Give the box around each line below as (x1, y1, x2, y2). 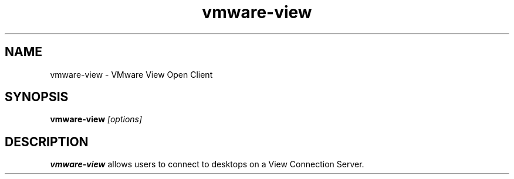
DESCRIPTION (5, 134, 89, 149)
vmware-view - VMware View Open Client (50, 69, 213, 80)
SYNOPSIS (5, 89, 69, 105)
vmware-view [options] (50, 114, 143, 125)
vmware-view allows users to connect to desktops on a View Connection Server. (50, 159, 364, 170)
